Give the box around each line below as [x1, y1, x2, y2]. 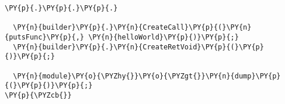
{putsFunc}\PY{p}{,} [5, 33, 85, 41]
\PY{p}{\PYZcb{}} [5, 91, 72, 99]
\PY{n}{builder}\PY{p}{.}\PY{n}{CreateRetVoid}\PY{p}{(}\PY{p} [13, 42, 264, 51]
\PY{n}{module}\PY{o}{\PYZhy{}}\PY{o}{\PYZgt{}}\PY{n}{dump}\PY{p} [13, 71, 281, 80]
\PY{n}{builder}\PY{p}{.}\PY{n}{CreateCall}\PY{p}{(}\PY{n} [13, 23, 252, 32]
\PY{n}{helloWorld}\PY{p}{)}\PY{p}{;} [88, 33, 239, 41]
